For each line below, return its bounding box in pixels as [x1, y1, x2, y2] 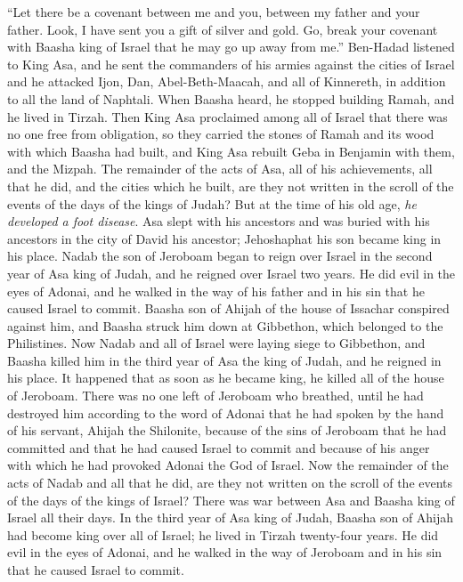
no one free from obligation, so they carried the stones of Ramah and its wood [7, 125, 435, 143]
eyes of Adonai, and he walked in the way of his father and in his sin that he [7, 281, 425, 300]
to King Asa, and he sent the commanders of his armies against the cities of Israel [7, 54, 455, 73]
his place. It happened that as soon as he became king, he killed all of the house [7, 368, 444, 387]
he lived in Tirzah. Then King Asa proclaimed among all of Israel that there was [7, 107, 448, 125]
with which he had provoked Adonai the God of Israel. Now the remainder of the [7, 456, 449, 474]
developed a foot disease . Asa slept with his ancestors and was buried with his [7, 212, 430, 230]
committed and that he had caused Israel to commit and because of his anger [7, 438, 430, 457]
